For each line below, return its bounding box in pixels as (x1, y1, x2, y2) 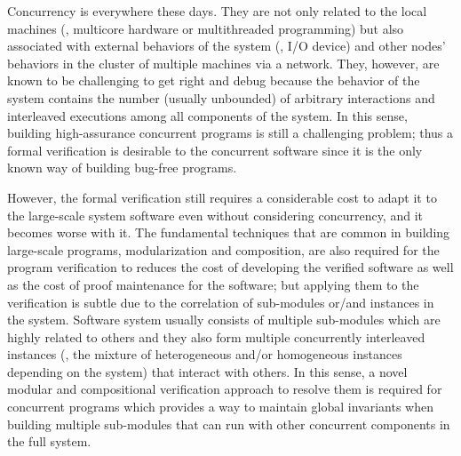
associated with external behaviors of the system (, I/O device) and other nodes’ (7, 36, 446, 55)
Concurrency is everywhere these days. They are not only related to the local (7, 2, 427, 20)
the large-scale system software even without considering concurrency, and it (7, 205, 423, 224)
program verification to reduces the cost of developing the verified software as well (7, 258, 454, 276)
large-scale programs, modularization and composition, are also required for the (7, 240, 440, 259)
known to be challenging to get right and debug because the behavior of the (7, 71, 420, 90)
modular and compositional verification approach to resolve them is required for (7, 380, 442, 398)
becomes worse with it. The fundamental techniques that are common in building (7, 223, 450, 242)
